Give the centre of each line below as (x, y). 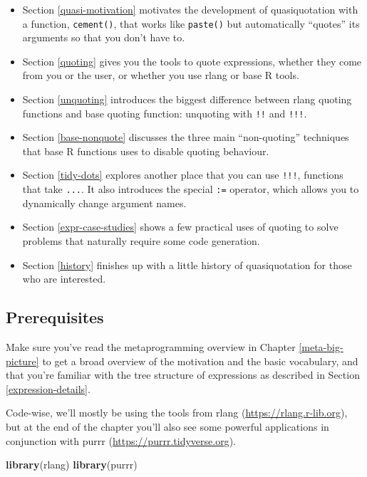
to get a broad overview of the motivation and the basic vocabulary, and (200, 361)
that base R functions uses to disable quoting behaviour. (146, 151)
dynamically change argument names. (104, 203)
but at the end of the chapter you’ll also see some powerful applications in (167, 426)
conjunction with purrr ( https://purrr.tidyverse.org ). (121, 440)
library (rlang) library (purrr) (72, 465)
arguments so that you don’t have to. (104, 37)
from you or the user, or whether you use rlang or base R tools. (161, 75)
